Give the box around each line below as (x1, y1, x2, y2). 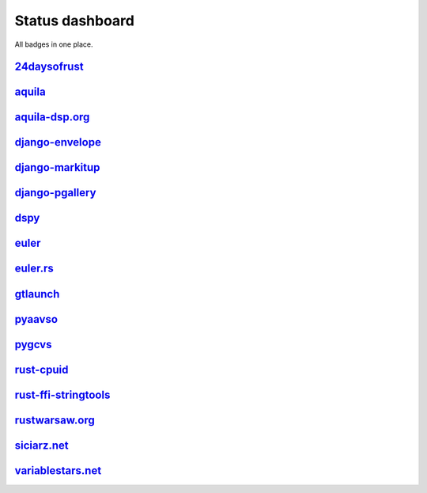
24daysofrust (14, 60, 84, 74)
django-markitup (14, 161, 100, 174)
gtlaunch (14, 287, 60, 301)
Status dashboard (14, 12, 134, 29)
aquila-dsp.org (14, 111, 90, 124)
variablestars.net (14, 464, 102, 477)
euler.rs (14, 262, 55, 275)
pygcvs (14, 337, 52, 351)
